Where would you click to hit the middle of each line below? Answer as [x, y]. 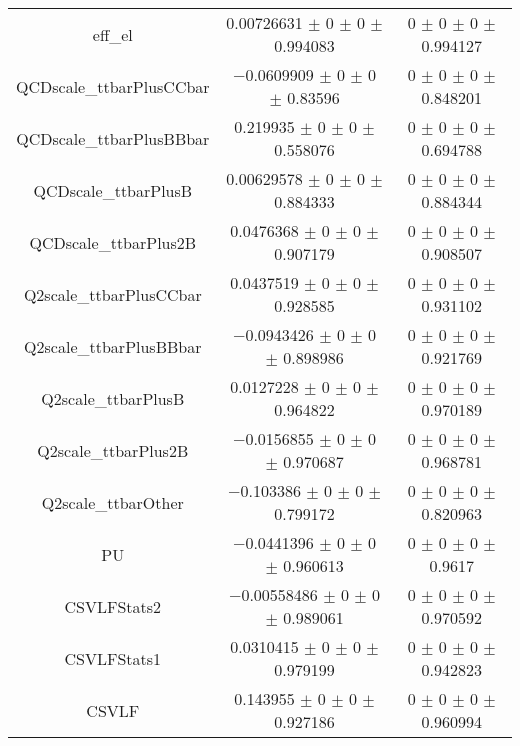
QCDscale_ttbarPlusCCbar [113, 86]
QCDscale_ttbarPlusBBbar [113, 138]
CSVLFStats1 [113, 658]
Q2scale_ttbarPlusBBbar [113, 346]
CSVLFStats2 [113, 606]
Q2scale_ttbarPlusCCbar [112, 294]
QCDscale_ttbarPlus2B [113, 242]
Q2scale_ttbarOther [112, 502]
